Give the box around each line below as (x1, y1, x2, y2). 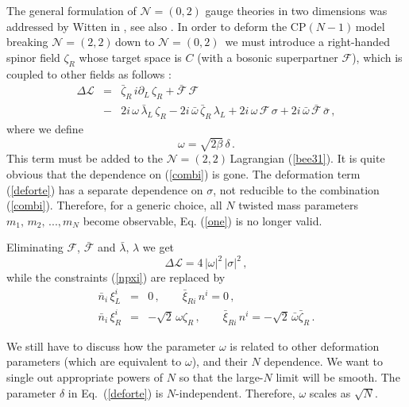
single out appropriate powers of (6, 368, 164, 385)
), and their (191, 353, 248, 370)
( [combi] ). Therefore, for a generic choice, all (6, 197, 222, 213)
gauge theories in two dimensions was (205, 2, 388, 18)
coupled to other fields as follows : (6, 65, 172, 82)
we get (142, 239, 175, 255)
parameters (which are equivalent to (6, 353, 182, 370)
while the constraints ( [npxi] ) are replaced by (6, 269, 226, 286)
